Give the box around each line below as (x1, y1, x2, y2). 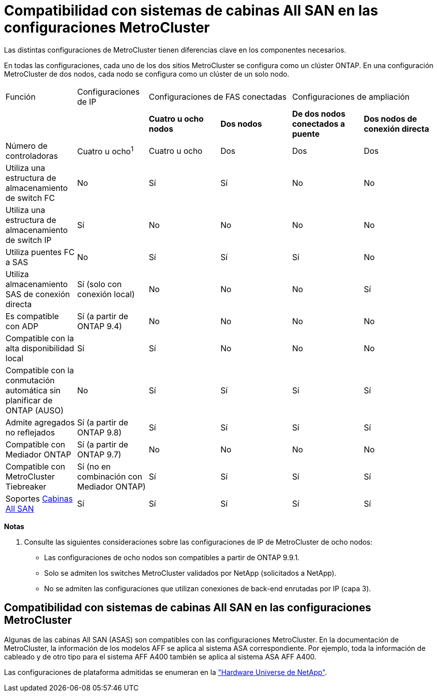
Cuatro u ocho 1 (77, 145, 134, 157)
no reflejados (6, 427, 55, 437)
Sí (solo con (77, 279, 122, 289)
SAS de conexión (6, 289, 70, 299)
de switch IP (6, 235, 52, 245)
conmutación (6, 375, 55, 385)
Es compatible (6, 311, 59, 321)
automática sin (6, 385, 61, 395)
